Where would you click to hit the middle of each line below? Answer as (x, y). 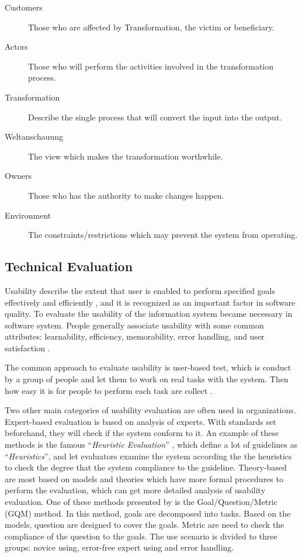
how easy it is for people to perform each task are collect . (109, 390)
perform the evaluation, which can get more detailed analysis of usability (135, 490)
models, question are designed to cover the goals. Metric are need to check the (145, 525)
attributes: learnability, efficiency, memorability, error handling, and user (135, 336)
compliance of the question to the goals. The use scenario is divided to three (141, 536)
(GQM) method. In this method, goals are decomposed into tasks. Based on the (148, 513)
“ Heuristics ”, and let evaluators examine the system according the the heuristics (148, 456)
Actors (16, 46)
